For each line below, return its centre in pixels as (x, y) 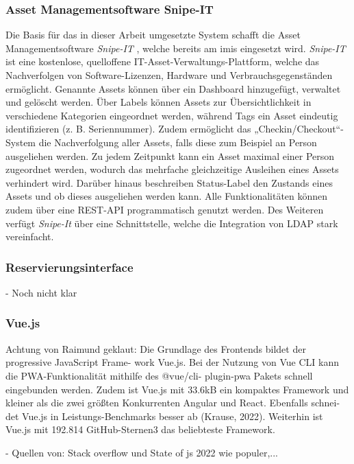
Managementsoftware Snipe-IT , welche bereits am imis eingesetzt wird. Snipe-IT (176, 48)
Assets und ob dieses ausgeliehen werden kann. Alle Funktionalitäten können (167, 196)
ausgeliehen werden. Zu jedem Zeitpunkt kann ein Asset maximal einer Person (170, 155)
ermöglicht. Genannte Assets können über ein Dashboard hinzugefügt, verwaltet (173, 88)
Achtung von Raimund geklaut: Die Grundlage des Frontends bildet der (156, 348)
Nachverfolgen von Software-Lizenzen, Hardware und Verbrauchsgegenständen (169, 75)
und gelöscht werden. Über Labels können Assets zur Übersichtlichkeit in (159, 102)
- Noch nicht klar (41, 292)
